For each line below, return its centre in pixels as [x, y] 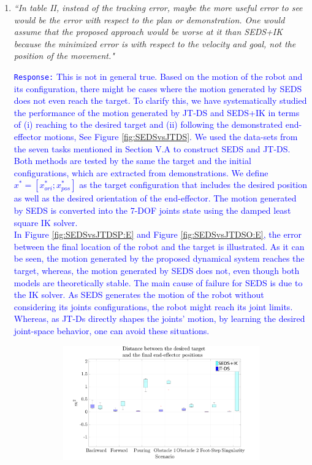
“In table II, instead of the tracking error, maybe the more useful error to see [158, 7]
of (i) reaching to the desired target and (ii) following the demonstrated [148, 124]
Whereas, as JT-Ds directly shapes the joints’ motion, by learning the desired [159, 318]
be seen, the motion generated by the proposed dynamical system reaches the [159, 258]
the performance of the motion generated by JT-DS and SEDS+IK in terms [157, 112]
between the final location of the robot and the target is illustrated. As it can [159, 246]
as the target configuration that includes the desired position [193, 185]
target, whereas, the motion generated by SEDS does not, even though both [157, 270]
